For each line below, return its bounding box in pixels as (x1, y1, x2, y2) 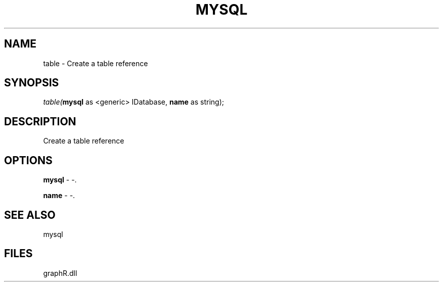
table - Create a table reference (43, 59, 148, 68)
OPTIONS (4, 154, 53, 167)
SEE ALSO (4, 208, 56, 221)
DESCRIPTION (4, 115, 76, 128)
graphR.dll (43, 268, 77, 277)
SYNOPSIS (4, 76, 59, 89)
